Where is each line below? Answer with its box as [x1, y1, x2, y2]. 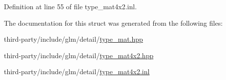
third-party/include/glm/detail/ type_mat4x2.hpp [4, 50, 154, 60]
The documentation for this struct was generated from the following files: [4, 17, 223, 28]
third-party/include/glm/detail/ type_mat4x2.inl [4, 66, 150, 77]
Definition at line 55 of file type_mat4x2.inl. [4, 1, 137, 11]
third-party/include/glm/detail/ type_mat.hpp [4, 34, 143, 44]
